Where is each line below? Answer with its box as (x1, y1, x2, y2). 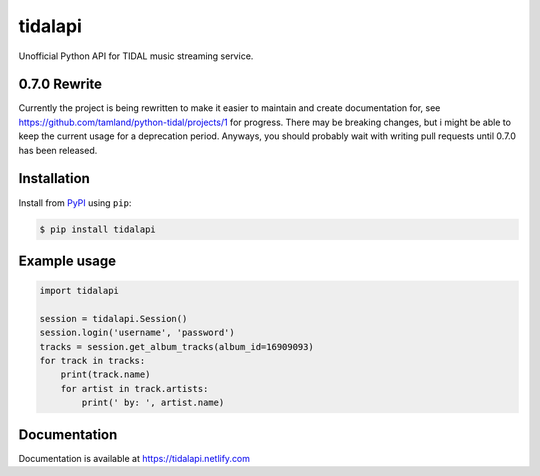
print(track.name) (60, 369, 151, 380)
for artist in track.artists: (60, 383, 209, 394)
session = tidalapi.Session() (39, 313, 188, 324)
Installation (18, 170, 90, 187)
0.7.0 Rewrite (18, 76, 103, 93)
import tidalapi (39, 285, 120, 297)
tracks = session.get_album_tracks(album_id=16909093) (39, 341, 314, 352)
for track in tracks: (39, 355, 146, 367)
